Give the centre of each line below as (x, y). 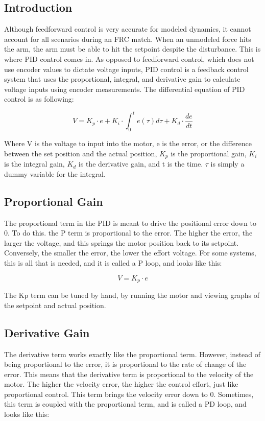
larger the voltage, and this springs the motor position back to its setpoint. (122, 242)
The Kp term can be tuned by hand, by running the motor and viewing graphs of (132, 295)
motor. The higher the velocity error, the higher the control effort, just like (121, 384)
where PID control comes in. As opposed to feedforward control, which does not (129, 59)
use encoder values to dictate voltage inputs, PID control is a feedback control (126, 69)
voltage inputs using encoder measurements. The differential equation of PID (125, 89)
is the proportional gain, (209, 153)
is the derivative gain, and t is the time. (141, 164)
